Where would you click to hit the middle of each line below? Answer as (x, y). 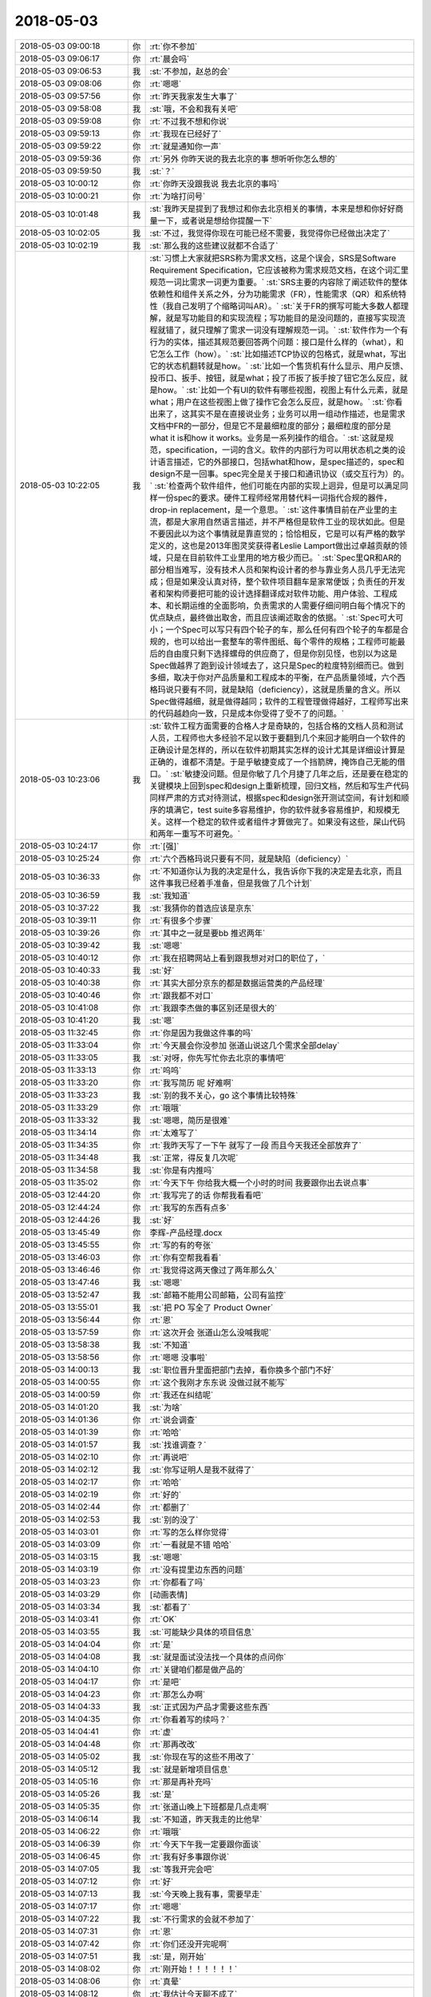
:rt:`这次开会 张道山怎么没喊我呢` (210, 1332)
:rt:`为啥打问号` (178, 196)
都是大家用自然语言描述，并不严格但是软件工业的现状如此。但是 (286, 522)
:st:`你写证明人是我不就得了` (202, 1470)
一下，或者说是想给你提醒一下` (215, 220)
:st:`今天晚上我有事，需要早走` (206, 1894)
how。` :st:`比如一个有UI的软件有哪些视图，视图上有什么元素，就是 (283, 390)
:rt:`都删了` (170, 1507)
